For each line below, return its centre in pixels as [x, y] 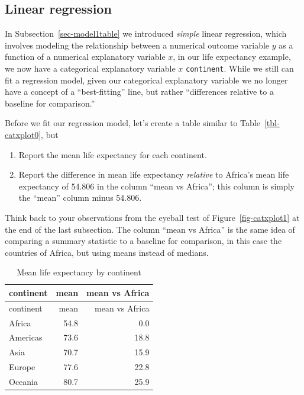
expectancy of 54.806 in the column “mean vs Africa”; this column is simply [157, 186]
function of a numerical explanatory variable [85, 57]
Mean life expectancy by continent [79, 272]
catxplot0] [23, 135]
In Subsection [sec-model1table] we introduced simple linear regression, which [146, 33]
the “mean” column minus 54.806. [80, 197]
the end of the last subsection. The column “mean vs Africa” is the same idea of [150, 229]
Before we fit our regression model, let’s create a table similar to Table [132, 123]
